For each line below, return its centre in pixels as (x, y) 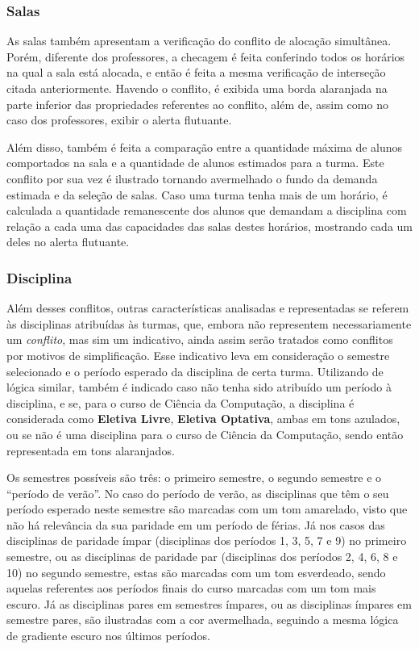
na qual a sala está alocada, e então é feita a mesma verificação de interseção (196, 72)
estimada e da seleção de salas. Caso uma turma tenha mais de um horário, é (197, 194)
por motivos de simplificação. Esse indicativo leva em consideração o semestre (198, 355)
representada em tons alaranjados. (91, 450)
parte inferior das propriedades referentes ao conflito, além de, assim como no (197, 104)
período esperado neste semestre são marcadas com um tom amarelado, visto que (207, 509)
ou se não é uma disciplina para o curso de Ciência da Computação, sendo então (205, 434)
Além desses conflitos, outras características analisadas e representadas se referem (208, 308)
